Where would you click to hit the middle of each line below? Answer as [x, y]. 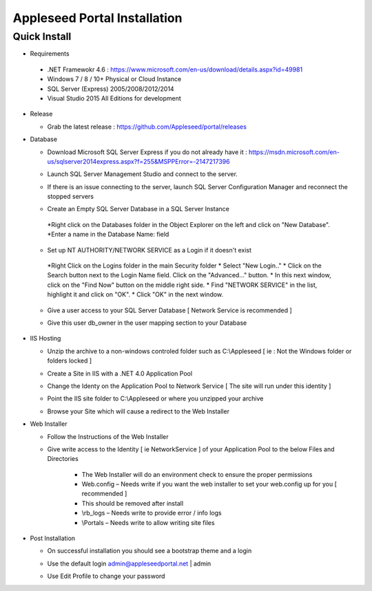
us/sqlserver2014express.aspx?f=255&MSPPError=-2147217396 [138, 161]
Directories [63, 459]
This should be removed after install [133, 503]
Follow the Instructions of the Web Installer [108, 436]
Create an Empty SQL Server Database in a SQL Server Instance [138, 209]
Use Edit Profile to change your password [106, 576]
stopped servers [71, 197]
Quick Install [42, 36]
